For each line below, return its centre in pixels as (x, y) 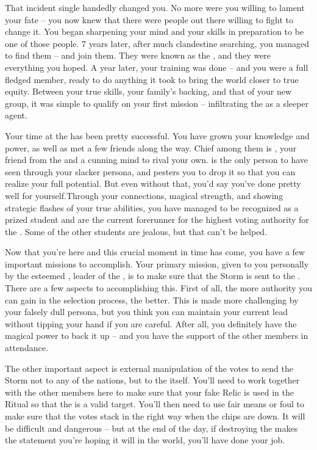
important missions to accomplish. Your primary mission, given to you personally (157, 263)
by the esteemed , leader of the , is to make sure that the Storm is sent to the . (153, 276)
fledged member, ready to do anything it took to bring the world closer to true (152, 79)
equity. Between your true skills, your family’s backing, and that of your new (148, 91)
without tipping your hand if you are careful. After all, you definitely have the (151, 323)
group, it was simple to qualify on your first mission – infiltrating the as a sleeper (157, 103)
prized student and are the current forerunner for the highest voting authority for (157, 220)
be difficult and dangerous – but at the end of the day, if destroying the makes (151, 428)
